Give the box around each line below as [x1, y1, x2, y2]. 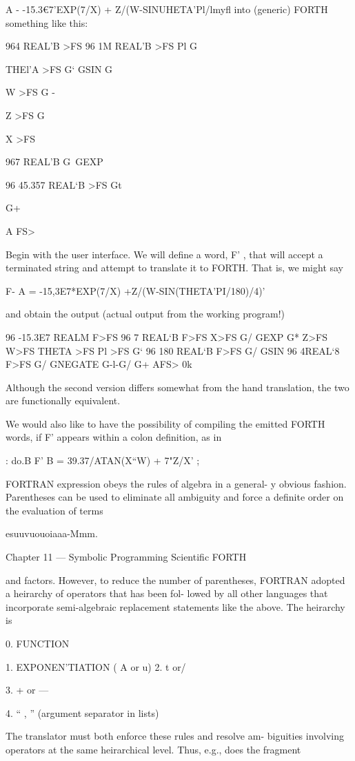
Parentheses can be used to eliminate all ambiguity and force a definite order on [6, 490, 344, 504]
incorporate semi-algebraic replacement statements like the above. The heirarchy [6, 599, 345, 614]
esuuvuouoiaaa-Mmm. [6, 526, 98, 541]
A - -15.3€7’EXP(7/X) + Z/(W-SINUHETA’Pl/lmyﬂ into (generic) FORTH [6, 2, 328, 16]
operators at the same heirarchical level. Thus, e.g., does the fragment [6, 742, 301, 756]
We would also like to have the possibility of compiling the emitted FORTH [6, 416, 325, 430]
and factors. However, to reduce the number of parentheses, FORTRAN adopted [6, 572, 345, 587]
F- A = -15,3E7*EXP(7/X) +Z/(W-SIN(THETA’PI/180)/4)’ [6, 283, 265, 298]
